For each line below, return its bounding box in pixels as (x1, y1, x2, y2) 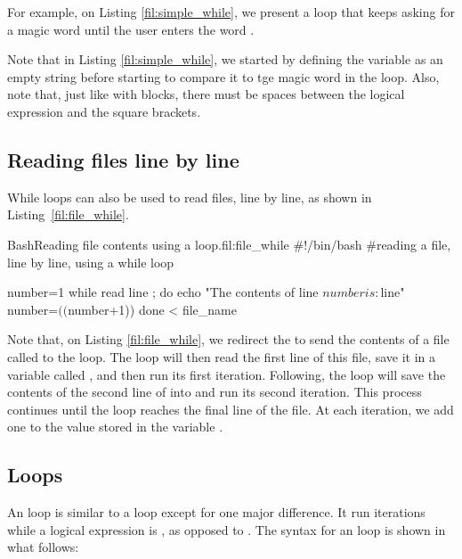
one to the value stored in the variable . (7, 417, 223, 436)
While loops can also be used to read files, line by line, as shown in (7, 187, 372, 206)
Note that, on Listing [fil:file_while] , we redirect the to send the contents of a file (7, 330, 450, 349)
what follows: (7, 538, 79, 556)
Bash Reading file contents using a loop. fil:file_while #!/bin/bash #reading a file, (7, 234, 451, 253)
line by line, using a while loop (7, 252, 174, 271)
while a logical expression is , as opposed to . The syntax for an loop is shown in (7, 520, 446, 538)
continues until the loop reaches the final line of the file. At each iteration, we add (7, 399, 454, 418)
